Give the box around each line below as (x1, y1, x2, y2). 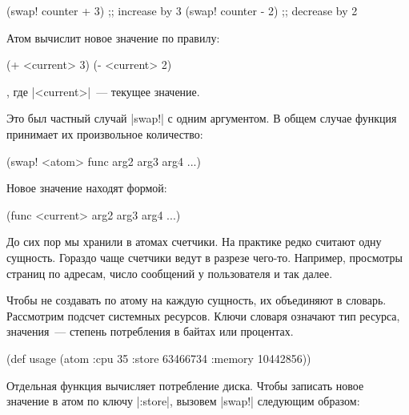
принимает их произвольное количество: (6, 125, 203, 142)
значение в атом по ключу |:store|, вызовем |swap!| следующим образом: (6, 393, 360, 409)
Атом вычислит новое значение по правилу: (6, 29, 220, 46)
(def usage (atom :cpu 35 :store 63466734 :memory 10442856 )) (6, 349, 311, 366)
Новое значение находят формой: (6, 179, 167, 196)
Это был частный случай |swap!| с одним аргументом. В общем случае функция (6, 110, 397, 127)
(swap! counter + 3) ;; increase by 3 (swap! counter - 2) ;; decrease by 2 (6, 2, 358, 18)
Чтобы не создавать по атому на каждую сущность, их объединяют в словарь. (6, 292, 387, 308)
